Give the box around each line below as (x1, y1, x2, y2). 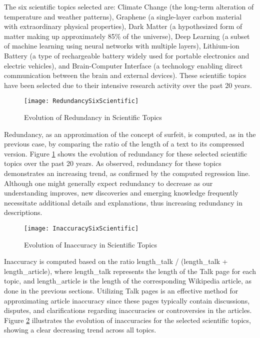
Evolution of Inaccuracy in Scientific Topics (24, 239, 157, 249)
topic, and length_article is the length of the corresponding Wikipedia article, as (4, 275, 252, 286)
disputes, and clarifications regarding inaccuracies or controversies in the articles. (4, 305, 252, 315)
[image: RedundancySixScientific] (24, 97, 139, 105)
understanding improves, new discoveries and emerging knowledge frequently (4, 187, 238, 198)
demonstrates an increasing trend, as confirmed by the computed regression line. (4, 167, 250, 178)
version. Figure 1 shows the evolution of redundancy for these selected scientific (4, 148, 247, 158)
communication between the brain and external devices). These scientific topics (4, 70, 246, 80)
